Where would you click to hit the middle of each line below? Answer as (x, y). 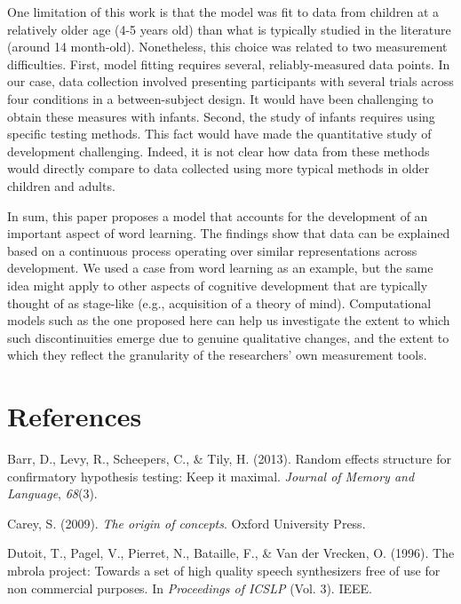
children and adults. (61, 185)
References (75, 416)
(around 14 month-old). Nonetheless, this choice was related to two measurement (227, 47)
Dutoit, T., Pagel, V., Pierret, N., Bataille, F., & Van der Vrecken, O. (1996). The (231, 553)
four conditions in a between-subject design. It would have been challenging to (220, 98)
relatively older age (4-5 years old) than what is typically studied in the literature (229, 29)
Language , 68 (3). (52, 493)
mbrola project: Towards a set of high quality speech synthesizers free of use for (224, 570)
